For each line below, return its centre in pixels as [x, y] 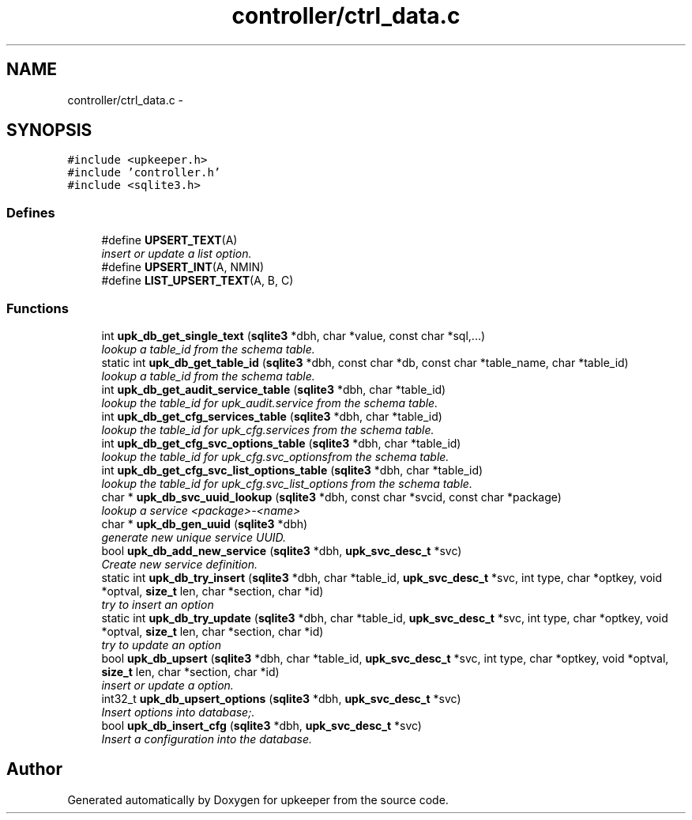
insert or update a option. [167, 685]
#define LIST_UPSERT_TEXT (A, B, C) [197, 281]
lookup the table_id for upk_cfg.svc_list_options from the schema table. [287, 483]
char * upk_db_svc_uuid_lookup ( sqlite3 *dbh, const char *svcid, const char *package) [331, 497]
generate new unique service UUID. [194, 537]
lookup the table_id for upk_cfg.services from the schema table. [268, 429]
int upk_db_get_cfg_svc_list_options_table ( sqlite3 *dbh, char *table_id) [292, 470]
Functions [38, 308]
